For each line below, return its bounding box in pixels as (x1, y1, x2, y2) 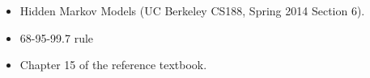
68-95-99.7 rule (19, 29, 94, 46)
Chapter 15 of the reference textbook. (19, 56, 207, 73)
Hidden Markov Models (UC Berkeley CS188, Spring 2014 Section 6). (19, 2, 365, 18)
